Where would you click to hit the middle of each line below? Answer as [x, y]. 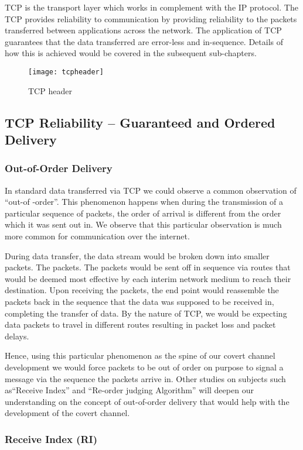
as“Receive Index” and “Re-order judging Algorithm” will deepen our [129, 390]
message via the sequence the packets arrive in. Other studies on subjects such [145, 378]
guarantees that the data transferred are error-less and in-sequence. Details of [144, 41]
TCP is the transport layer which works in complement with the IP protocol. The [151, 7]
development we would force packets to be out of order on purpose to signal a [144, 367]
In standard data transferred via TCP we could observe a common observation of [151, 190]
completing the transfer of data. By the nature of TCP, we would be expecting [146, 313]
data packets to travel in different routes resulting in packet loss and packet [140, 324]
